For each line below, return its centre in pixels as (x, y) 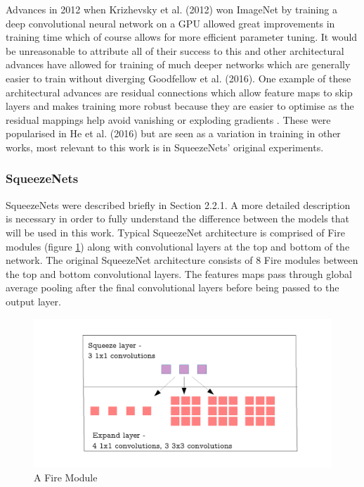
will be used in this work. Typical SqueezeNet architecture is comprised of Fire (175, 232)
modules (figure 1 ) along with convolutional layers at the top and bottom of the (178, 246)
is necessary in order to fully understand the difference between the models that (178, 219)
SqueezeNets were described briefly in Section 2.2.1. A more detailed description (178, 204)
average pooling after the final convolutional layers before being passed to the (173, 287)
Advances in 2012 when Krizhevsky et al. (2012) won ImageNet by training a (171, 9)
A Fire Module (66, 477)
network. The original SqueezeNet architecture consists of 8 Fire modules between (182, 260)
